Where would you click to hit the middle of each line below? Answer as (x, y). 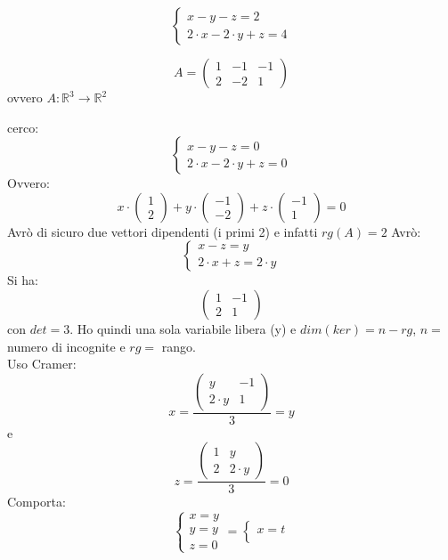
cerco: (23, 127)
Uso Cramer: (42, 364)
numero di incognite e (66, 346)
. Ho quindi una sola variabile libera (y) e (183, 328)
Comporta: (37, 502)
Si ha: (23, 280)
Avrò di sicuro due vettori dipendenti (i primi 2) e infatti (163, 231)
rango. (179, 346)
